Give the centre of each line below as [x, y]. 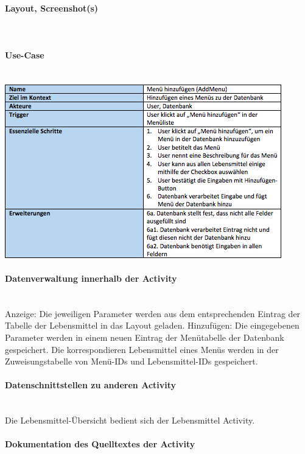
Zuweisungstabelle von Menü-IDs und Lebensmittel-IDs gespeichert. [131, 361]
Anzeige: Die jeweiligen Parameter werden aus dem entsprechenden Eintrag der [153, 313]
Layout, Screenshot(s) [52, 8]
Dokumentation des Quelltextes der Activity [100, 444]
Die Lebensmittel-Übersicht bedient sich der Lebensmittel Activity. [130, 420]
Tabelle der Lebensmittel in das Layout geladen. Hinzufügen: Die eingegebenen [152, 325]
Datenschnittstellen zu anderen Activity [91, 385]
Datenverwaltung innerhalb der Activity [91, 278]
